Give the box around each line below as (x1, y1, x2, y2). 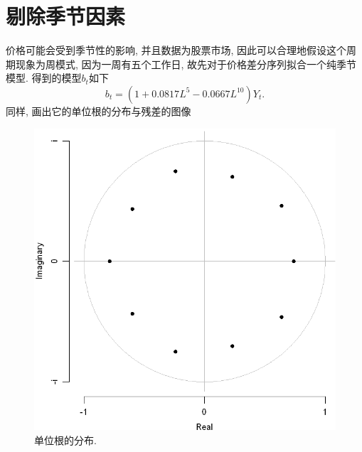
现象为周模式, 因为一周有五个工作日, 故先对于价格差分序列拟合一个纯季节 (15, 56, 357, 71)
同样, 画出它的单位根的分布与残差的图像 (6, 103, 191, 118)
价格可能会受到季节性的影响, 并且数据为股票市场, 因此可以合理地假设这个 (6, 43, 347, 58)
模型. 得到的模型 (6, 70, 82, 85)
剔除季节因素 (6, 1, 126, 31)
